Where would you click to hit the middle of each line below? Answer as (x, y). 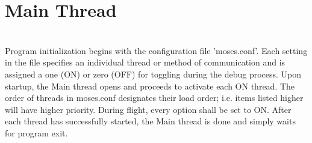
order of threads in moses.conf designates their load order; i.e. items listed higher (154, 98)
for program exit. (36, 132)
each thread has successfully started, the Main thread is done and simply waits (150, 121)
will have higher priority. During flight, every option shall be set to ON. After (148, 109)
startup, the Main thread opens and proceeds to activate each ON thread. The (150, 86)
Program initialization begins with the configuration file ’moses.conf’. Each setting (156, 50)
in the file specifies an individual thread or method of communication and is (145, 62)
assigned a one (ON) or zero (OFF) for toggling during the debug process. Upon (153, 74)
